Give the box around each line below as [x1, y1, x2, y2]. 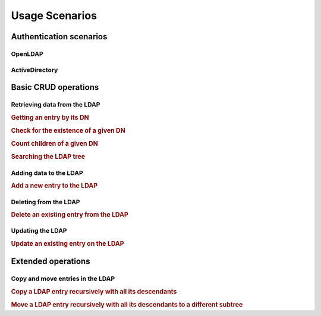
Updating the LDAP [11, 227, 67, 235]
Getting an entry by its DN [11, 113, 89, 121]
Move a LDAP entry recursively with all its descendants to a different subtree [11, 301, 243, 309]
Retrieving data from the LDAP [11, 101, 100, 109]
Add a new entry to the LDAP [11, 182, 98, 190]
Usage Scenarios [11, 9, 97, 22]
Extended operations [11, 256, 90, 267]
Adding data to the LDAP [11, 168, 83, 177]
